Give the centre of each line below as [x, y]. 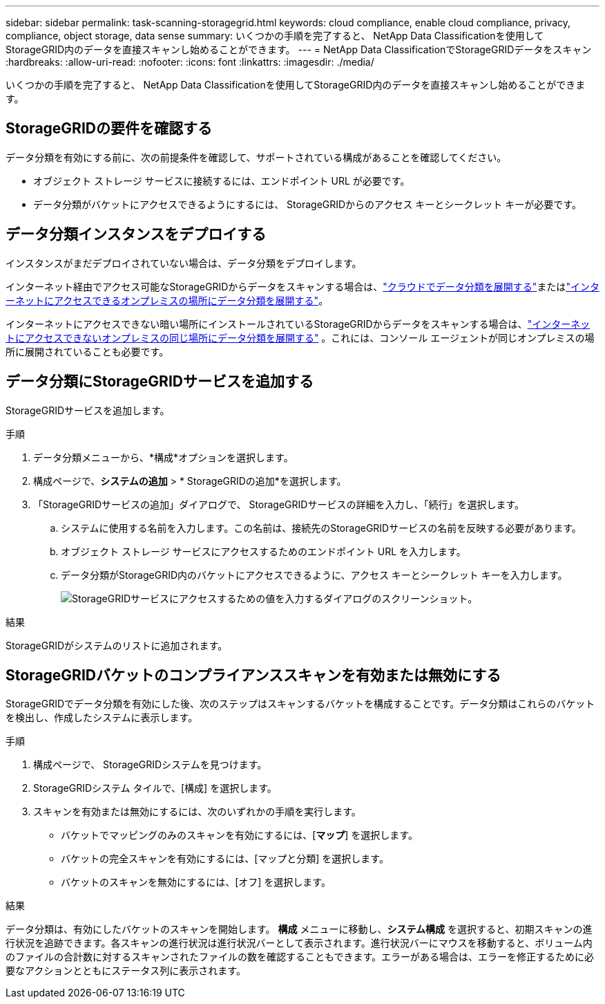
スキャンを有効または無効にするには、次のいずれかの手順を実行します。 [197, 812]
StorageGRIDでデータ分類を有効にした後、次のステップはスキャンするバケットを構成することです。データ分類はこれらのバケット [300, 704]
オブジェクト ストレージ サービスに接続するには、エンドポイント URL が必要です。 [222, 180]
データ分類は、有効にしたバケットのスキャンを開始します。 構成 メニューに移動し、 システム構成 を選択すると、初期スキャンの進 [299, 929]
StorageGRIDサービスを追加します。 [88, 410]
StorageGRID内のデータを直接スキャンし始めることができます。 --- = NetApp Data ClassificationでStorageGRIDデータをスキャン [299, 49]
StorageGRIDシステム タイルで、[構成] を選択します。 [155, 788]
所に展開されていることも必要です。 [87, 351]
